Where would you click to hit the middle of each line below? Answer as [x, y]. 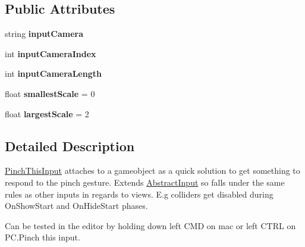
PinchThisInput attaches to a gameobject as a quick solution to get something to [152, 171]
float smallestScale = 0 [50, 93]
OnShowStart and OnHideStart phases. [76, 206]
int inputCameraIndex [51, 53]
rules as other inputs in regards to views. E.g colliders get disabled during [139, 194]
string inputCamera [44, 34]
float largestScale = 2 [47, 113]
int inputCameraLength [53, 74]
